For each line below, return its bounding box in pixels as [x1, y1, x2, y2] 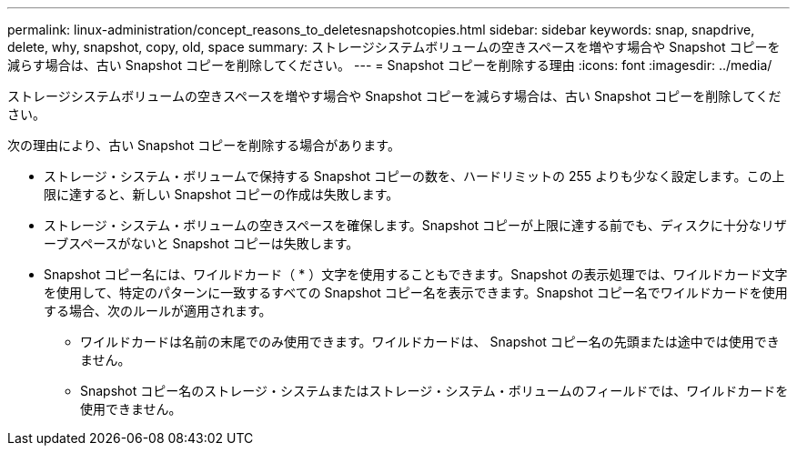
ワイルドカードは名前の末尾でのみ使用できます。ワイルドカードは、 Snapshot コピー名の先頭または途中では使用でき [80, 334, 780, 349]
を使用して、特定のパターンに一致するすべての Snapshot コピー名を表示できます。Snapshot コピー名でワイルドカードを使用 [44, 285, 788, 300]
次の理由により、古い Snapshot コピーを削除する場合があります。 [7, 137, 400, 153]
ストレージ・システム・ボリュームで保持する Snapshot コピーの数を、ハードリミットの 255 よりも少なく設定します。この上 [44, 168, 785, 184]
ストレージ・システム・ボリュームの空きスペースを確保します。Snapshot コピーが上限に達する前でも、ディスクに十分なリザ [44, 217, 787, 233]
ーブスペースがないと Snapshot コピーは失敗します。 [44, 236, 359, 251]
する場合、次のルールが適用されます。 [44, 303, 272, 318]
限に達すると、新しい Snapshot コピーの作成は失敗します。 [44, 186, 399, 202]
